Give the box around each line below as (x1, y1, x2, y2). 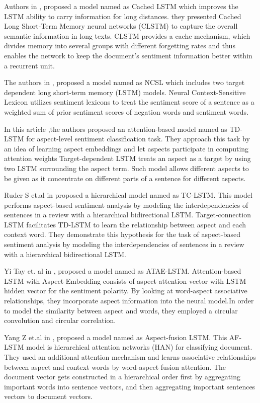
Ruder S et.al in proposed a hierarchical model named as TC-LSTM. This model (4, 190, 252, 200)
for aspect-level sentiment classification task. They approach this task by (26, 133, 250, 144)
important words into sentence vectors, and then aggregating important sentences (4, 381, 255, 391)
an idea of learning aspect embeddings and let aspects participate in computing (4, 143, 249, 153)
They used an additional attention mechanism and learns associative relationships (4, 352, 256, 362)
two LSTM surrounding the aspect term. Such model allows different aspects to (4, 163, 249, 173)
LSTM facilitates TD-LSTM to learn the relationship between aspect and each (4, 219, 246, 229)
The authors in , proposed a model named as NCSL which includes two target (4, 77, 245, 88)
